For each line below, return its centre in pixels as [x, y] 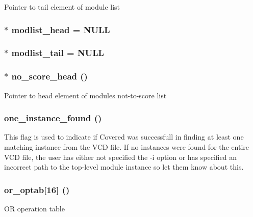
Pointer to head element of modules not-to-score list [85, 95]
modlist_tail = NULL [58, 53]
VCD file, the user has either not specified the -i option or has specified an [121, 157]
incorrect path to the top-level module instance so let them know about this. [124, 167]
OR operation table [34, 208]
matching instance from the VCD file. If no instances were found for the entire [127, 146]
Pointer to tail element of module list [62, 7]
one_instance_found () [53, 118]
